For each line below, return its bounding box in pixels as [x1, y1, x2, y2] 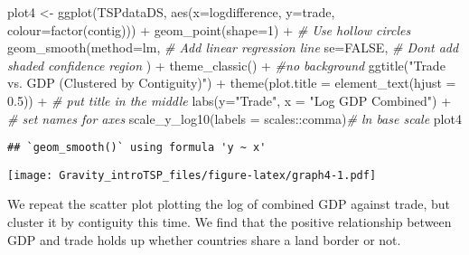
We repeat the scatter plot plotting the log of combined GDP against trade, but [7, 194, 450, 213]
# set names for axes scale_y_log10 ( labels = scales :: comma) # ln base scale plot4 [7, 109, 462, 127]
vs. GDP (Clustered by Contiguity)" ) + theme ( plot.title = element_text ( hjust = [7, 73, 456, 92]
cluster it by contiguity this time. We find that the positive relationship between [7, 212, 452, 231]
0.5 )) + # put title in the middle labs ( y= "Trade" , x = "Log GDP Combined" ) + [7, 90, 452, 109]
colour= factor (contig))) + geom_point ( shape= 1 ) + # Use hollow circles [7, 20, 411, 39]
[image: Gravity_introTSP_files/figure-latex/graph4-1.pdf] [7, 168, 377, 182]
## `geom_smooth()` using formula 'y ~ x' [7, 141, 267, 155]
